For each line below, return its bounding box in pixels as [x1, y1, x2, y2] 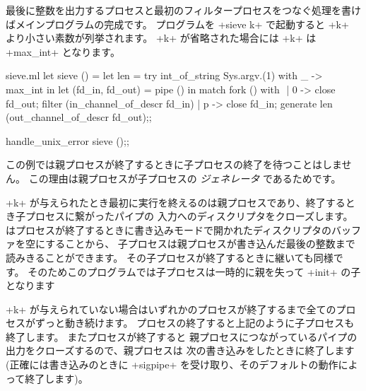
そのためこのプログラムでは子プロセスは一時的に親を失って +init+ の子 [28, 264, 361, 279]
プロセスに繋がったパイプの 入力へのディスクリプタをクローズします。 [25, 209, 353, 223]
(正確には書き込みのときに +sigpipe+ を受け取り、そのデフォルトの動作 [6, 357, 338, 372]
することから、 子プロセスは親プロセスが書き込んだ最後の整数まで [45, 236, 355, 251]
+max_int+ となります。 [6, 44, 120, 59]
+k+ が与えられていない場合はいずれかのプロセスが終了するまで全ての [6, 301, 336, 316]
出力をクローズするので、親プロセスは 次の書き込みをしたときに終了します [6, 343, 355, 358]
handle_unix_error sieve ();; [6, 133, 129, 148]
